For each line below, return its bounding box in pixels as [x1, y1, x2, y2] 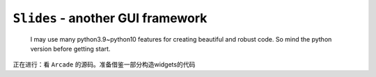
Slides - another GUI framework [13, 10, 207, 26]
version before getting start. [30, 44, 111, 53]
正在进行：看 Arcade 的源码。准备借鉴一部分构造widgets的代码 [13, 60, 196, 69]
